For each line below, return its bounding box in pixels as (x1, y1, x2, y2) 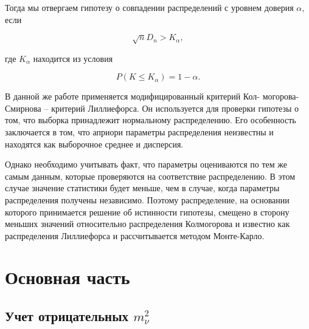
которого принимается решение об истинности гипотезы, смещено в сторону (5, 205, 290, 218)
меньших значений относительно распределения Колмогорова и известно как (5, 217, 290, 230)
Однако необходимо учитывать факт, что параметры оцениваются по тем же (5, 158, 287, 171)
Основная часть (5, 265, 130, 290)
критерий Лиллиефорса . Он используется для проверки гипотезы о (51, 101, 299, 114)
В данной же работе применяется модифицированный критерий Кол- (5, 90, 260, 103)
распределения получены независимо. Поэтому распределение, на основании (5, 193, 290, 206)
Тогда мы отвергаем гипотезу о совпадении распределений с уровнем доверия (5, 1, 294, 13)
